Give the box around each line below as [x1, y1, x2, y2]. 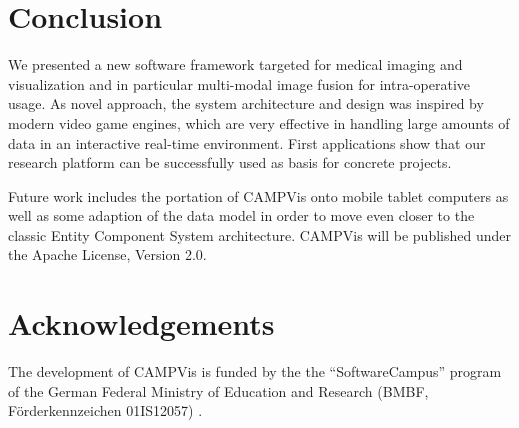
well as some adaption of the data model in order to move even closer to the [8, 205, 475, 226]
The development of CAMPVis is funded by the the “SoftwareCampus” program [8, 361, 502, 382]
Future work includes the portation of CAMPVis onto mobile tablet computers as [8, 185, 509, 206]
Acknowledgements [8, 303, 275, 344]
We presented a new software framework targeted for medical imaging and [8, 54, 463, 75]
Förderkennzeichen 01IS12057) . [8, 400, 203, 421]
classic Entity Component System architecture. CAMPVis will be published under [8, 224, 511, 245]
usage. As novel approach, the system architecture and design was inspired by [8, 93, 484, 114]
